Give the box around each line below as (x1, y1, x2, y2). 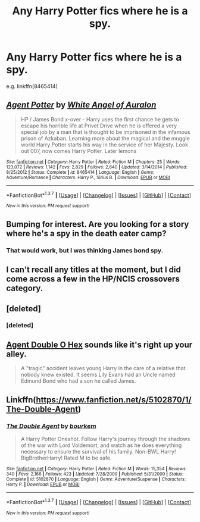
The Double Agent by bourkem (6, 421, 96, 430)
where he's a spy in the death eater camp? (6, 228, 167, 239)
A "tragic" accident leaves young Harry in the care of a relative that (20, 365, 186, 372)
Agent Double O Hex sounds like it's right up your (6, 339, 193, 349)
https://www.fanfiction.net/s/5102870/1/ (36, 395, 192, 405)
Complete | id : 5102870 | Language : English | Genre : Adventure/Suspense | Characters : (6, 476, 186, 482)
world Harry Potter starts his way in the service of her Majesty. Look (20, 141, 189, 148)
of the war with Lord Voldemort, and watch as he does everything (20, 442, 182, 449)
